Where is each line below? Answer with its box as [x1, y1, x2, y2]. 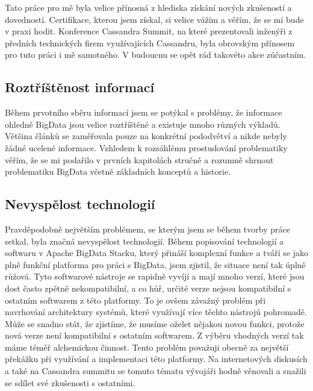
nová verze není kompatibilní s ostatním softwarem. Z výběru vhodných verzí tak [5, 329, 304, 342]
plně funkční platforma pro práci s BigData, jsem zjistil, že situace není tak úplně [5, 258, 306, 271]
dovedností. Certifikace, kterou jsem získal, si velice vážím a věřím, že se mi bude [5, 13, 304, 25]
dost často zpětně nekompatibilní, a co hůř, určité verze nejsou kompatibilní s [5, 281, 291, 294]
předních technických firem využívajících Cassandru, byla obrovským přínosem [5, 36, 295, 49]
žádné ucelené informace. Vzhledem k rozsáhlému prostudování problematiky [5, 141, 288, 154]
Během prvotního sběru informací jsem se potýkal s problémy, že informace [5, 106, 282, 119]
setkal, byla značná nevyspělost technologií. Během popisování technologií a [5, 234, 284, 247]
